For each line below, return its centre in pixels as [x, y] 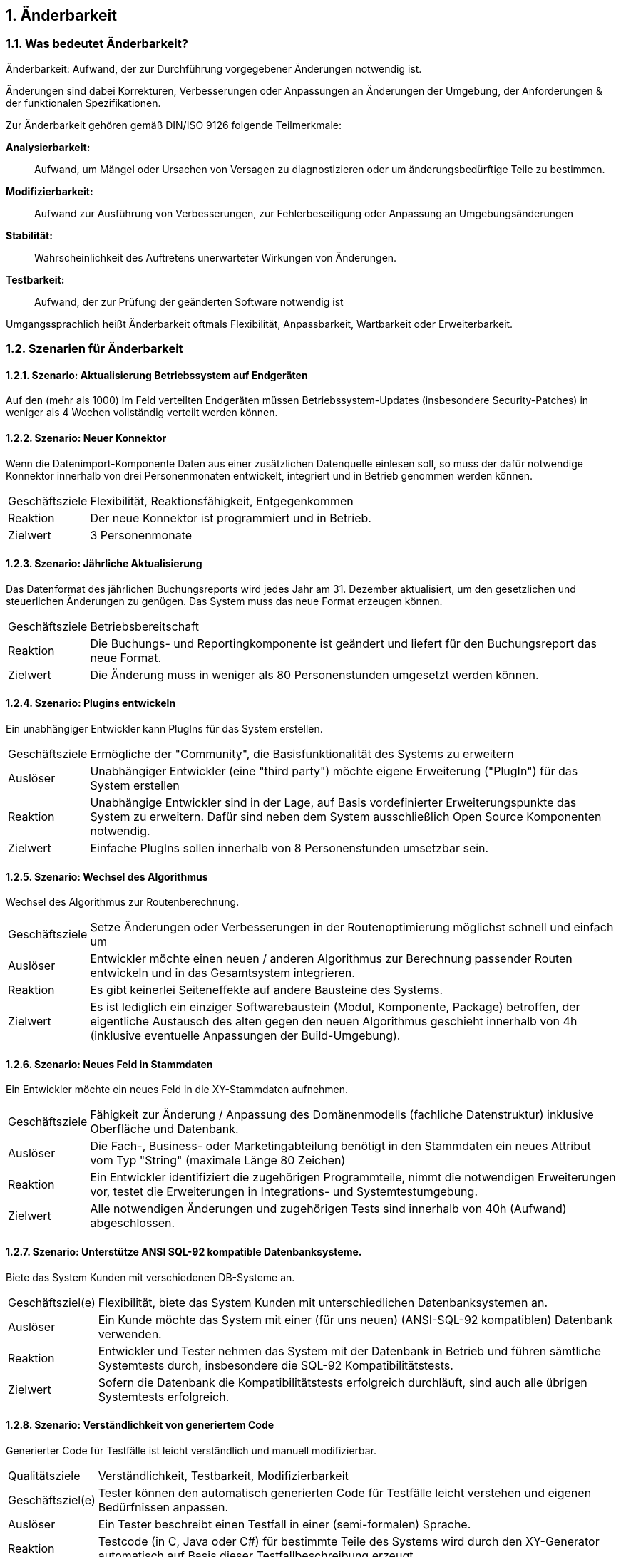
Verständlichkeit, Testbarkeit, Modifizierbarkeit [223, 1475]
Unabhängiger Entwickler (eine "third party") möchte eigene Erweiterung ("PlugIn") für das [334, 771]
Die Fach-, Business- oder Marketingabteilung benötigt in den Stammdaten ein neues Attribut [340, 1146]
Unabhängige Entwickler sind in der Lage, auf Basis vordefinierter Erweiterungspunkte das [333, 803]
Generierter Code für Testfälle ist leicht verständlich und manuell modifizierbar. [191, 1450]
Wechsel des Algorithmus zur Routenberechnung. [123, 902]
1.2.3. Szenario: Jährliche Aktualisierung [104, 564]
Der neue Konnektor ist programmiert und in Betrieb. [231, 518]
